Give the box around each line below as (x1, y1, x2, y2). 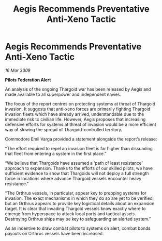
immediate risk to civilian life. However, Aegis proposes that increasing (5, 116, 146, 122)
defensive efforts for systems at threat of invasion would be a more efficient (5, 121, 156, 127)
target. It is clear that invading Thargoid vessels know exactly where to (5, 206, 146, 211)
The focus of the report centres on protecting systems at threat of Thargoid (5, 101, 156, 106)
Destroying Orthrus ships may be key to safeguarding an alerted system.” (5, 216, 151, 222)
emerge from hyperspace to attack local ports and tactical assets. (5, 210, 136, 217)
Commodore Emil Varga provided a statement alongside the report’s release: (5, 136, 157, 142)
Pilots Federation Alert (5, 77, 51, 83)
